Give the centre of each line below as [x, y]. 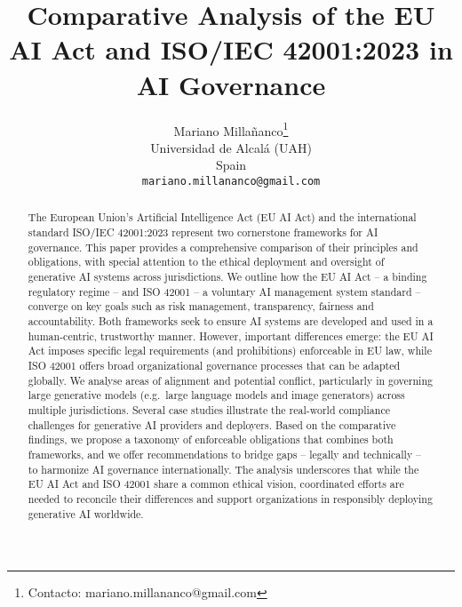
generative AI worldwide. [86, 513]
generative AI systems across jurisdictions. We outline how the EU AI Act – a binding [227, 277]
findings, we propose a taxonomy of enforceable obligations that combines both [211, 439]
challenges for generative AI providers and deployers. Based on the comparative [212, 424]
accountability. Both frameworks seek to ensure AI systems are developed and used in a [231, 320]
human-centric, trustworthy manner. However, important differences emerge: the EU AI [231, 335]
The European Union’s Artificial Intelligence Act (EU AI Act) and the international [222, 217]
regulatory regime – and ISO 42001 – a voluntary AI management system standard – [224, 291]
